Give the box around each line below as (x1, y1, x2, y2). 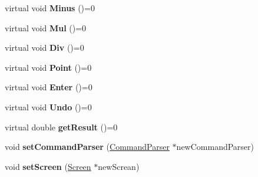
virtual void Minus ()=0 (5, 2, 95, 14)
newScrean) (98, 160, 140, 172)
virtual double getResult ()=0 (5, 120, 118, 133)
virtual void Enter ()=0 (5, 81, 92, 93)
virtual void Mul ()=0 (5, 21, 87, 34)
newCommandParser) (176, 140, 254, 153)
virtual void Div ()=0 (5, 41, 84, 54)
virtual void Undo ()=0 (5, 100, 92, 113)
